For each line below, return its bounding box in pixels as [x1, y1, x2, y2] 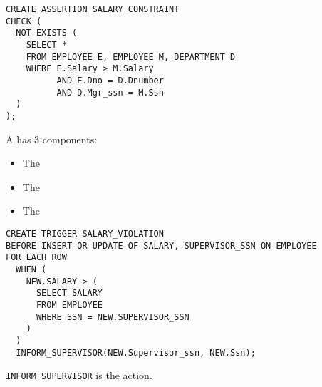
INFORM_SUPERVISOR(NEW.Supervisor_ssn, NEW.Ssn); [16, 347, 256, 358]
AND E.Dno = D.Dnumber [56, 75, 164, 86]
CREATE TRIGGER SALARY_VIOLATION [6, 228, 164, 239]
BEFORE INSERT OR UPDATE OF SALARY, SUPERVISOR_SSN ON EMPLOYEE [6, 240, 317, 251]
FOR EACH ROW [6, 252, 67, 263]
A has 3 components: [6, 131, 98, 146]
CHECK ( [6, 16, 42, 26]
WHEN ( [16, 264, 47, 274]
